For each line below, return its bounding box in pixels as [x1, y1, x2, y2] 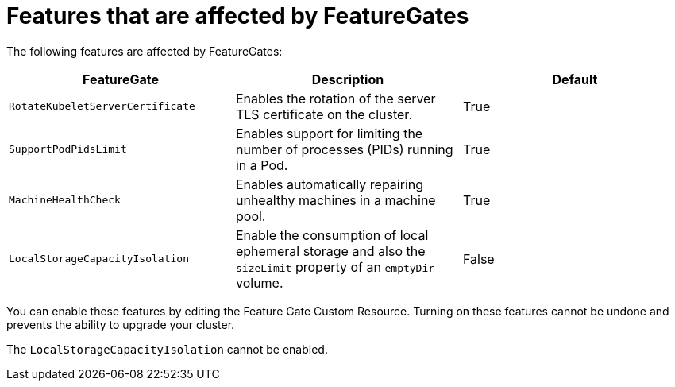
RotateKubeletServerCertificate [9, 100, 195, 113]
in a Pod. [235, 157, 288, 173]
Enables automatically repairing [235, 176, 424, 192]
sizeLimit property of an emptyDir [235, 258, 435, 275]
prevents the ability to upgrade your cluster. [6, 317, 235, 331]
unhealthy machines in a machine [235, 192, 436, 208]
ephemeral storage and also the [235, 242, 426, 259]
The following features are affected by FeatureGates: [6, 44, 283, 58]
